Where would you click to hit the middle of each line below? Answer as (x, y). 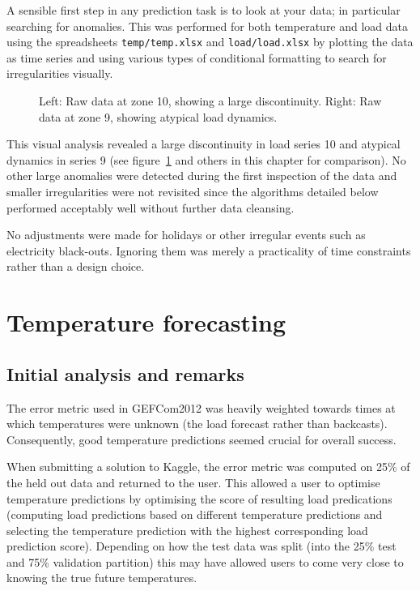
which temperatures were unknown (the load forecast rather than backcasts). (197, 424)
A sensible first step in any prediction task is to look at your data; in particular (204, 10)
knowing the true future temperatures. (102, 578)
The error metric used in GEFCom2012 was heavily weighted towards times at (201, 407)
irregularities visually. (60, 73)
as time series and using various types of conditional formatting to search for (197, 57)
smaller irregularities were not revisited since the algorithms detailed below (193, 191)
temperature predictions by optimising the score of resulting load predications (199, 498)
